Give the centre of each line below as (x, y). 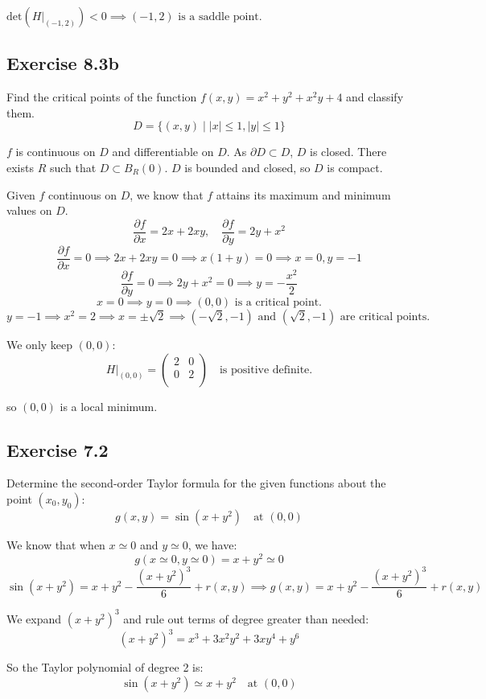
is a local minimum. (109, 406)
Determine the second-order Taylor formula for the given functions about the (196, 483)
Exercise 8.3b (63, 63)
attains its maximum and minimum (303, 194)
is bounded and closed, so (247, 167)
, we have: (212, 545)
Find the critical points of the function (102, 97)
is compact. (355, 167)
